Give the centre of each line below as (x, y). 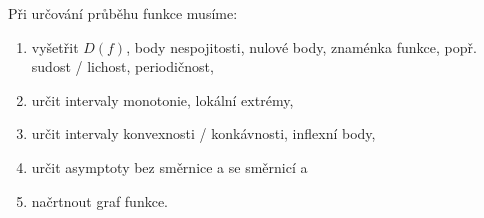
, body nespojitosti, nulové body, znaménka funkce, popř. (301, 46)
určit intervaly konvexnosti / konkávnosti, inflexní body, (203, 133)
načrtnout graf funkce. (100, 200)
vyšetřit (55, 46)
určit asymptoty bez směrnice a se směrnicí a (169, 166)
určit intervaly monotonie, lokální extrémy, (162, 99)
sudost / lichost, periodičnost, (122, 66)
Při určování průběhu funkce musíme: (123, 13)
